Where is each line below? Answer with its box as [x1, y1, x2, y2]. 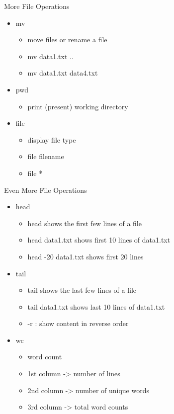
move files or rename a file [27, 34, 107, 45]
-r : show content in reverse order [27, 318, 129, 329]
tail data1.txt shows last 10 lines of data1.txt [27, 301, 165, 312]
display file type [27, 134, 76, 145]
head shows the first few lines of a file [27, 218, 142, 228]
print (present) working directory [27, 101, 128, 111]
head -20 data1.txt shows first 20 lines [27, 251, 144, 261]
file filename [27, 151, 64, 162]
